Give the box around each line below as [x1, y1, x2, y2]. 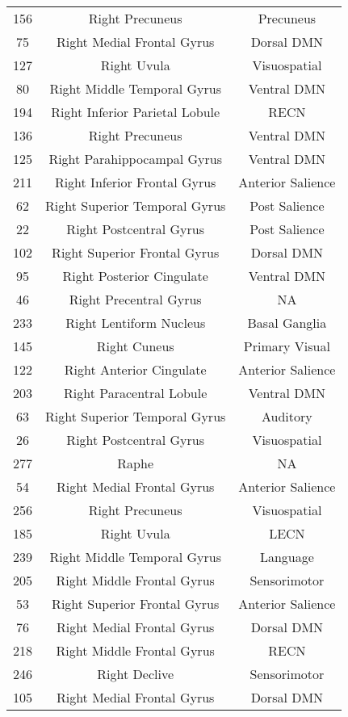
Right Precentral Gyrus [69, 290, 202, 308]
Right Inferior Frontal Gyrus [54, 173, 216, 191]
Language [259, 547, 314, 566]
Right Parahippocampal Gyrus [48, 149, 222, 168]
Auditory [262, 407, 312, 426]
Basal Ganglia [247, 313, 327, 332]
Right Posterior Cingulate [62, 266, 208, 285]
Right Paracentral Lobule [64, 384, 208, 402]
